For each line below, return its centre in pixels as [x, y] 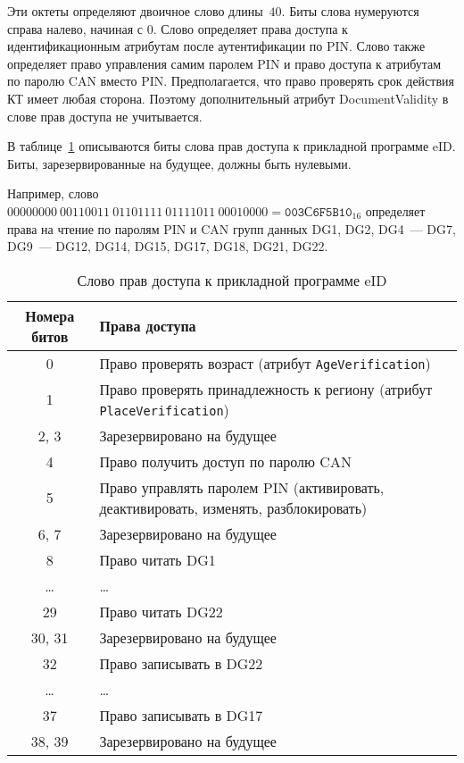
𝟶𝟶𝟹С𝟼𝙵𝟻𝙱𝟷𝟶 [319, 212]
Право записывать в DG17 [181, 715]
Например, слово [53, 193]
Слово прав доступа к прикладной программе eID [232, 280]
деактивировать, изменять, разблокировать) [233, 507]
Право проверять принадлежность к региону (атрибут [266, 389]
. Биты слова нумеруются [350, 11]
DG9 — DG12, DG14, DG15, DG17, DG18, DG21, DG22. [168, 246]
